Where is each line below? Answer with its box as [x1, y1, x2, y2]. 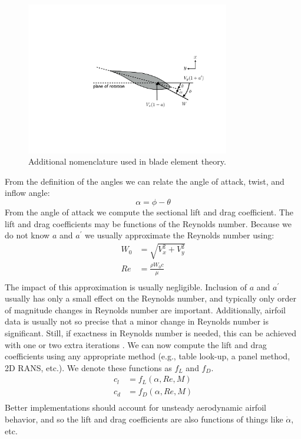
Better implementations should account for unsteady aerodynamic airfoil [5, 401, 266, 414]
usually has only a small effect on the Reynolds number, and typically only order [5, 292, 296, 304]
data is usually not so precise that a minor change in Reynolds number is [5, 315, 269, 327]
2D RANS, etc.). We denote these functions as [5, 361, 172, 374]
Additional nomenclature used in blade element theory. [28, 155, 226, 168]
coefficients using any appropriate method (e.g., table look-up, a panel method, [5, 350, 290, 362]
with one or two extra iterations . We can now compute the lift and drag [5, 338, 267, 350]
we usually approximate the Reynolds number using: [85, 229, 274, 241]
